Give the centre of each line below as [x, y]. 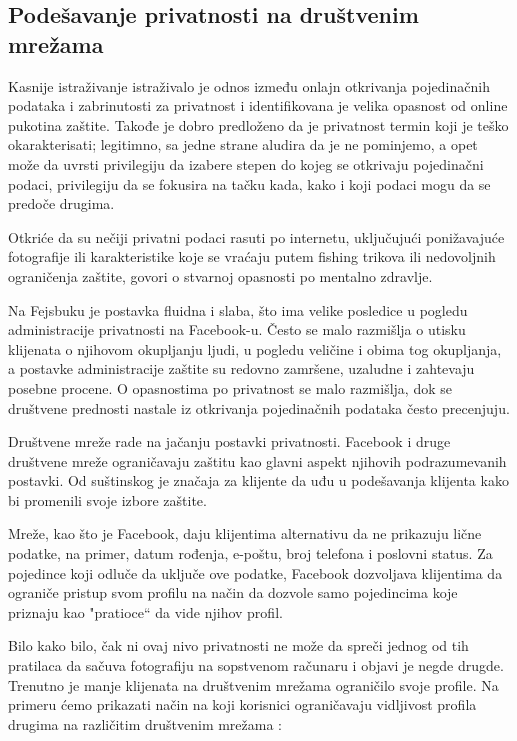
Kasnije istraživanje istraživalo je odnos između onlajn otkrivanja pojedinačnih [249, 85]
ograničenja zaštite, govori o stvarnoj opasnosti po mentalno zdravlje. [220, 275]
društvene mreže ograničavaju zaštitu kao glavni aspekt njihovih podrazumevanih [257, 460]
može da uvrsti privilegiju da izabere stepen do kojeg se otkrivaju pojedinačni [246, 163]
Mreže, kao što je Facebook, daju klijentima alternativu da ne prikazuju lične [245, 533]
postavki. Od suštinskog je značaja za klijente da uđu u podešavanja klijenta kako [258, 480]
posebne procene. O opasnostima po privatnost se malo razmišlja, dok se [230, 387]
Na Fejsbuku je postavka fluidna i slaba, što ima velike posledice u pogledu [238, 309]
